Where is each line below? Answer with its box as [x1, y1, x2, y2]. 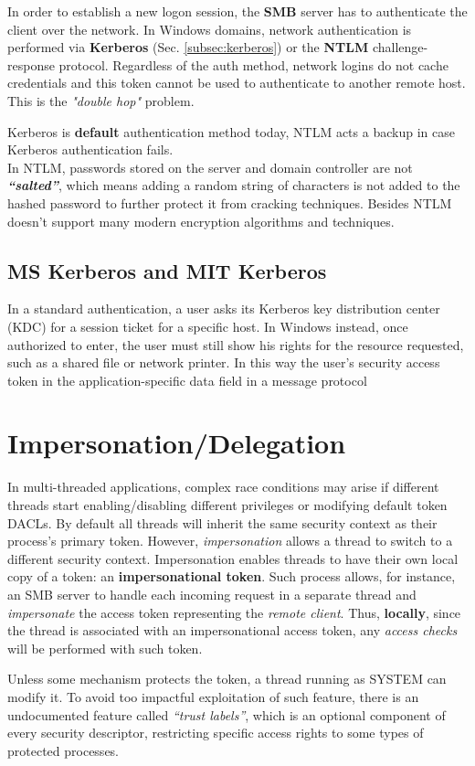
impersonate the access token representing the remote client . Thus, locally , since [7, 602, 461, 622]
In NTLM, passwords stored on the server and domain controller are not [7, 157, 413, 176]
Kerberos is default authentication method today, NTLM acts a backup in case [7, 122, 455, 141]
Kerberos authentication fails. [7, 140, 174, 159]
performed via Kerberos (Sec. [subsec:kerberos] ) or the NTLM [7, 37, 369, 57]
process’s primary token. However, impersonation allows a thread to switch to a [7, 531, 453, 550]
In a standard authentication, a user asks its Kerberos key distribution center [7, 299, 440, 318]
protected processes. [7, 740, 120, 760]
